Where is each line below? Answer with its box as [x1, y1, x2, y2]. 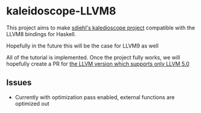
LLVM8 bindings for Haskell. [6, 30, 77, 37]
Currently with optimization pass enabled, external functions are [14, 93, 175, 100]
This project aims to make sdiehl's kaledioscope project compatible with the [6, 24, 195, 31]
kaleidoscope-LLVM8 [6, 4, 116, 18]
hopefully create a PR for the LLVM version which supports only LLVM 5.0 [6, 60, 190, 67]
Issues [6, 78, 32, 88]
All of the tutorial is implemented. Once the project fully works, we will [6, 53, 180, 61]
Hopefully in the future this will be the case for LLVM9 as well [6, 42, 159, 49]
